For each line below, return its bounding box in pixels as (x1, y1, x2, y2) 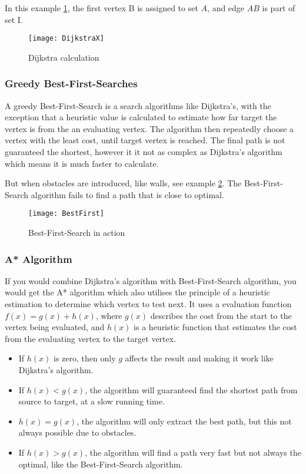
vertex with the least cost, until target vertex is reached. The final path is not (5, 134, 285, 146)
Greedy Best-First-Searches (5, 76, 138, 91)
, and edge (207, 2, 245, 14)
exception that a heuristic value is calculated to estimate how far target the (5, 111, 277, 123)
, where (95, 309, 122, 321)
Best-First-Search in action (28, 226, 125, 239)
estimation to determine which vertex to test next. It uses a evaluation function (5, 298, 292, 310)
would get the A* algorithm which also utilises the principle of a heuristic (5, 286, 270, 298)
